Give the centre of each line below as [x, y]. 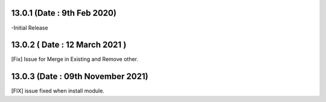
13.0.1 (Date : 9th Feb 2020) [64, 13]
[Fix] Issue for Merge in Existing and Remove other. [75, 59]
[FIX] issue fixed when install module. [58, 91]
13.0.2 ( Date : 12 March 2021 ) [69, 45]
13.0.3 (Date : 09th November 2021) [80, 76]
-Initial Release [30, 28]
